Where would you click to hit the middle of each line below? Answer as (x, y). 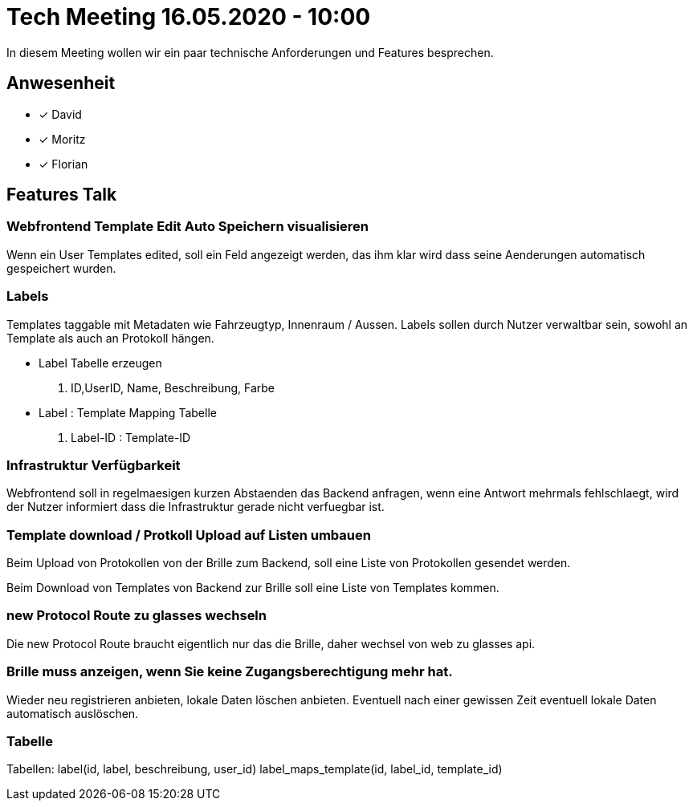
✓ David (60, 114)
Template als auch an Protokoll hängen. (110, 338)
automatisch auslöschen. (73, 713)
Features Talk (62, 195)
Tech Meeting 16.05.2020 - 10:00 (189, 17)
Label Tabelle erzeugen (100, 363)
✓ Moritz (62, 139)
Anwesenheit (61, 83)
